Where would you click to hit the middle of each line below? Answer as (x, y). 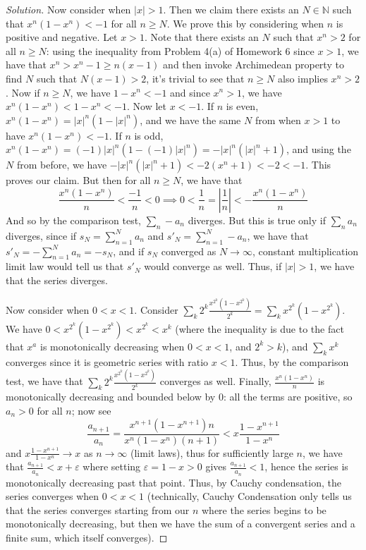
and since (190, 92)
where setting (112, 466)
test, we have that (44, 381)
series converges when (53, 496)
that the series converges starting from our (98, 509)
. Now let (147, 106)
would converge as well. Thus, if (213, 266)
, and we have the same (190, 120)
